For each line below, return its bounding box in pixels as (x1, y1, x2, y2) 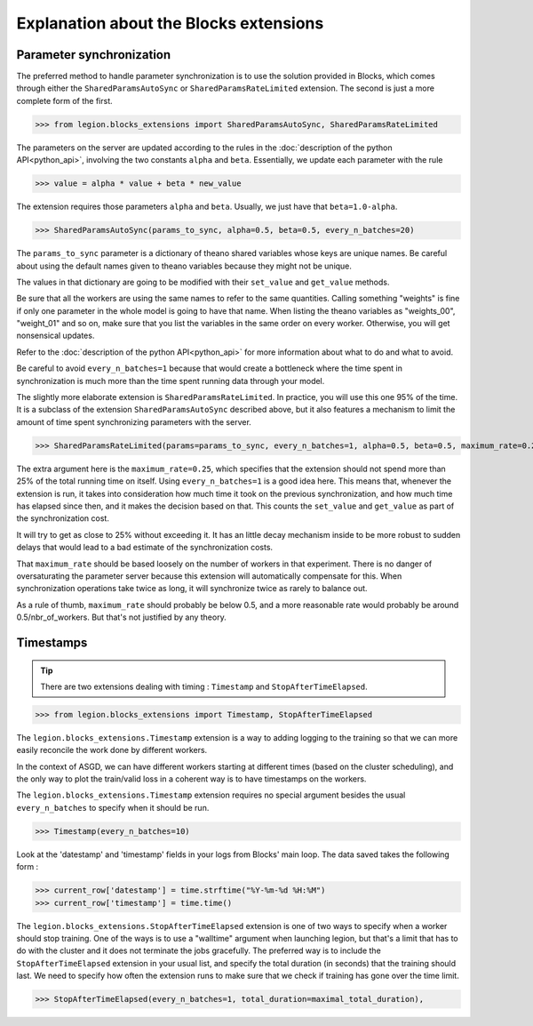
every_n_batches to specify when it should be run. (16, 802, 210, 813)
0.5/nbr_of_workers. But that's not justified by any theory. (16, 612, 227, 622)
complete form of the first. (16, 95, 113, 106)
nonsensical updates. (16, 330, 95, 341)
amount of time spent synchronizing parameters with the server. (16, 416, 252, 427)
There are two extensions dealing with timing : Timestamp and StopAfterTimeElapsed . (40, 681, 368, 692)
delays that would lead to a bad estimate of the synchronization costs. (16, 542, 274, 553)
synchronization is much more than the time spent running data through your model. (16, 375, 325, 386)
